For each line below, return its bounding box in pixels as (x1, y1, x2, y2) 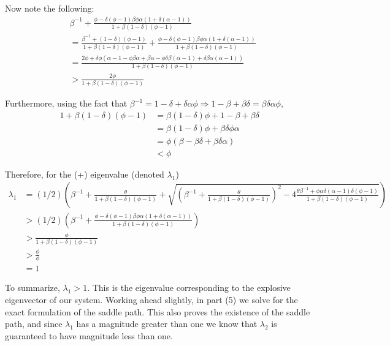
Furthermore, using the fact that (5, 97, 128, 110)
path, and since (5, 317, 63, 330)
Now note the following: (5, 2, 94, 14)
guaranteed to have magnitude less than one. (5, 329, 173, 342)
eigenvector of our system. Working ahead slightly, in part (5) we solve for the (5, 293, 298, 306)
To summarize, (5, 281, 60, 294)
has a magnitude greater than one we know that (76, 317, 258, 330)
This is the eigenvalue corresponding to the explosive (92, 281, 291, 294)
